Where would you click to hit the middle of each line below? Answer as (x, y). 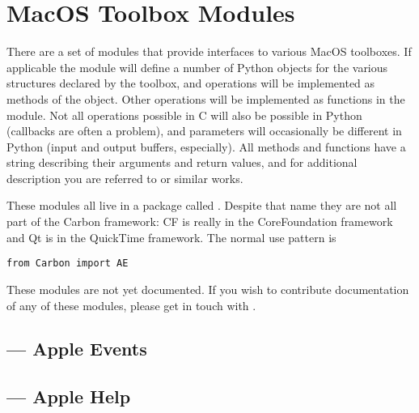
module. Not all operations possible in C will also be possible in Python (184, 115)
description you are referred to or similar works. (125, 178)
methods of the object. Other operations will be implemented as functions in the (206, 98)
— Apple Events (77, 349)
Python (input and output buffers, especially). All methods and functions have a (206, 146)
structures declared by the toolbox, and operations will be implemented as (191, 83)
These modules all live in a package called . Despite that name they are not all (202, 205)
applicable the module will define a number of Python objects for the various (197, 67)
